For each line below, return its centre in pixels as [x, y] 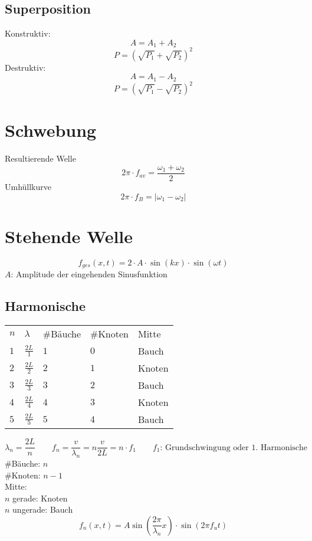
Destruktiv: [25, 67]
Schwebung [51, 130]
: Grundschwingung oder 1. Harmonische [234, 447]
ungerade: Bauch [43, 509]
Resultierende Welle [40, 158]
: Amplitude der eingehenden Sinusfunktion [89, 274]
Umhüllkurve [28, 187]
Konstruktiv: [28, 33]
